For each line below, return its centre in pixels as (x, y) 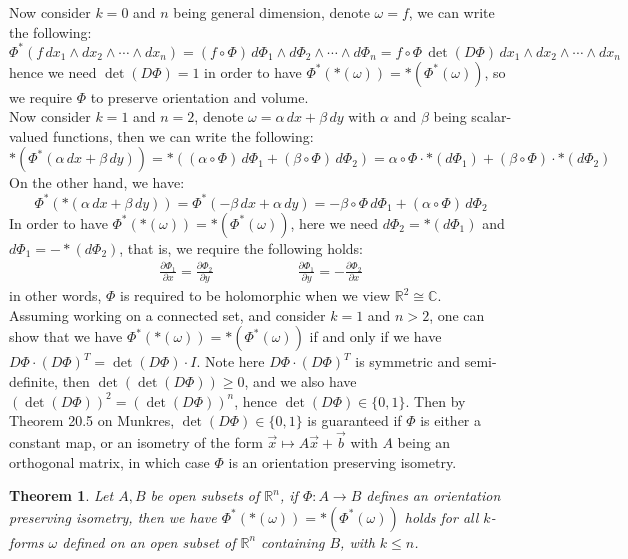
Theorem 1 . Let (61, 495)
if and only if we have (375, 336)
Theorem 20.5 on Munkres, (92, 420)
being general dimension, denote (271, 12)
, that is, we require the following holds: (241, 247)
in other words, (55, 295)
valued (29, 135)
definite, (34, 381)
